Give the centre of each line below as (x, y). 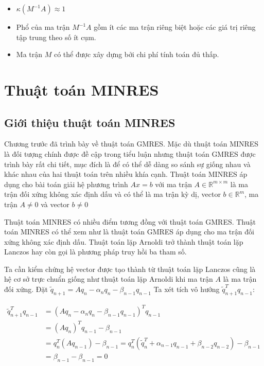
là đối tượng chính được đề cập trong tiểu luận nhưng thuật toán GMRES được (130, 153)
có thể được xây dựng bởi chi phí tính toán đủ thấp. (136, 54)
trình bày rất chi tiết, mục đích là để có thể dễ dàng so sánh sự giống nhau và (127, 164)
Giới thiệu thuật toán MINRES (90, 122)
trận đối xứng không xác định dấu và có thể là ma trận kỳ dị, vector (112, 194)
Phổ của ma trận (43, 27)
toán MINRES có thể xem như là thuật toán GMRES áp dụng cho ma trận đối (129, 232)
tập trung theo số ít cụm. (56, 37)
